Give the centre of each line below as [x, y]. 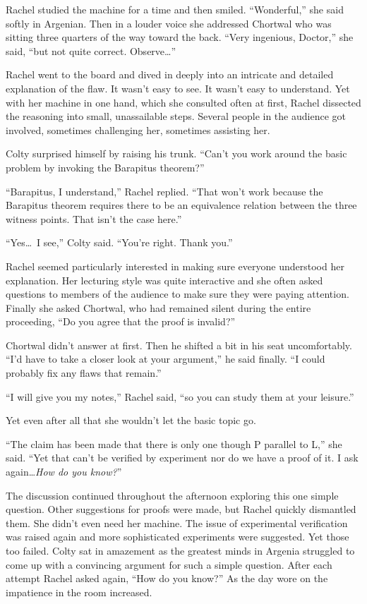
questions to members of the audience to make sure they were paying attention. [178, 294]
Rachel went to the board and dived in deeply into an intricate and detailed [170, 74]
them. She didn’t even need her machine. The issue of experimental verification [177, 523]
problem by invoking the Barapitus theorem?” [105, 167]
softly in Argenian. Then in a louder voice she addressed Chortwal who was [169, 23]
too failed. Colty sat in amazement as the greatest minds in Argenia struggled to [180, 550]
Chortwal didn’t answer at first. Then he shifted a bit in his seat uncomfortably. [179, 345]
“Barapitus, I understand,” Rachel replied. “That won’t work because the [164, 191]
